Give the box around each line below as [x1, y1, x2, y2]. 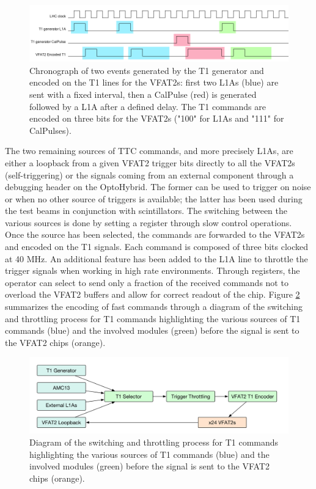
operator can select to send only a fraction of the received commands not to [5, 276, 288, 289]
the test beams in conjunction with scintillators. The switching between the [5, 204, 288, 217]
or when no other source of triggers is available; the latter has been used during [5, 192, 303, 205]
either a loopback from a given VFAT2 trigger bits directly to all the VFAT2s [5, 156, 295, 169]
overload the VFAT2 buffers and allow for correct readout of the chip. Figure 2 [5, 288, 300, 301]
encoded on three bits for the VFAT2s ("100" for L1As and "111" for [29, 112, 284, 125]
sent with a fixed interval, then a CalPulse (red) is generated [29, 87, 257, 100]
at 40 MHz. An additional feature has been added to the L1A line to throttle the [5, 252, 308, 265]
